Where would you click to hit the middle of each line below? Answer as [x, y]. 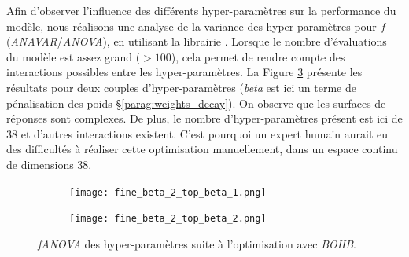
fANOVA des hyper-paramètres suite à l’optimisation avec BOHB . [197, 243]
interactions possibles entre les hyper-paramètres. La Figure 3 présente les [184, 72]
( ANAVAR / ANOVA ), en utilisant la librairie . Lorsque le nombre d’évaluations [197, 41]
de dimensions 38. [49, 164]
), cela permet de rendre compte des [258, 56]
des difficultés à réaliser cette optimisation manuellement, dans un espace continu [202, 149]
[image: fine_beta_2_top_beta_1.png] [168, 192]
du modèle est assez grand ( [74, 56]
